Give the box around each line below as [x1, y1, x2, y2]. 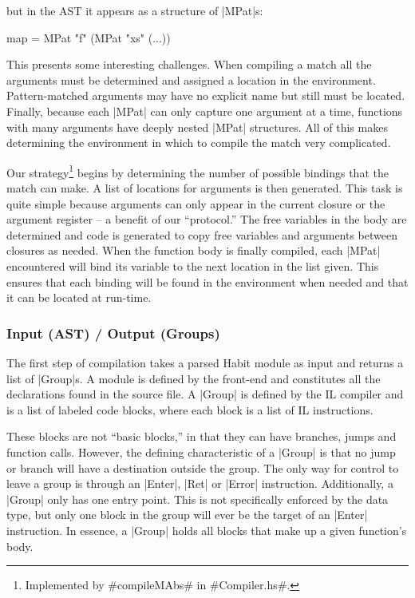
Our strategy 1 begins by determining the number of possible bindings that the [6, 161, 389, 180]
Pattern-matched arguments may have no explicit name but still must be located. [6, 87, 405, 104]
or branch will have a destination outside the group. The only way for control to [6, 459, 399, 476]
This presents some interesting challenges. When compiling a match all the [6, 56, 372, 73]
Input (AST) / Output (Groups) [6, 323, 220, 343]
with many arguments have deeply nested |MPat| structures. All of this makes [6, 118, 388, 135]
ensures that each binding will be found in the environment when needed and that [6, 273, 409, 290]
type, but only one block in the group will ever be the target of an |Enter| [6, 506, 368, 523]
